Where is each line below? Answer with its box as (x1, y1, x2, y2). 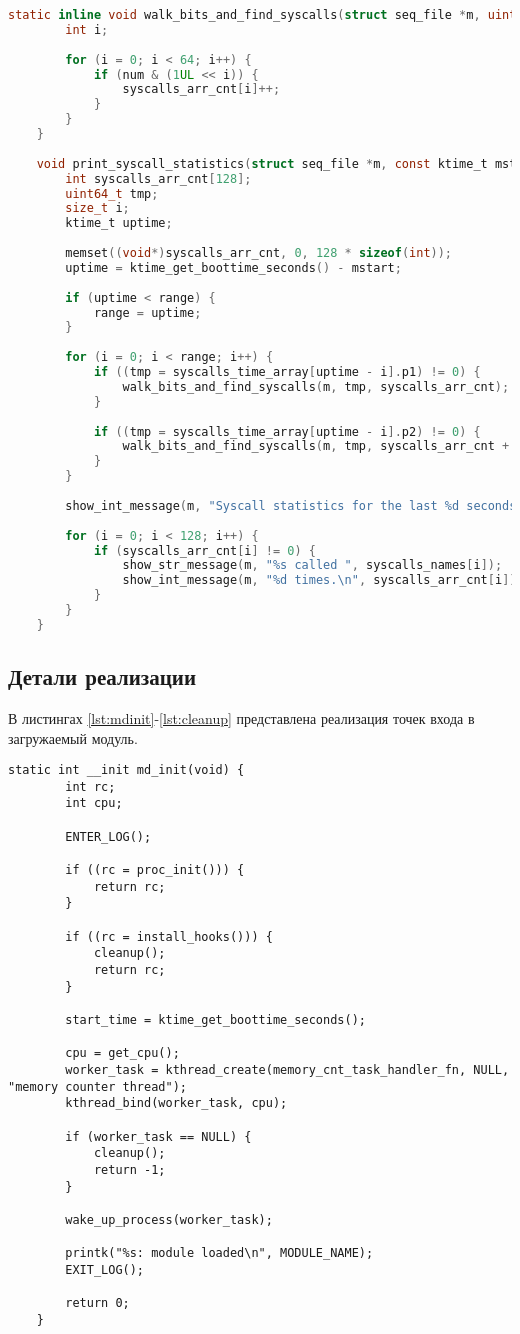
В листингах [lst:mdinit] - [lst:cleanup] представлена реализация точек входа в (8, 707, 475, 728)
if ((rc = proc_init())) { (65, 863, 245, 878)
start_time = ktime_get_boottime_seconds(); (65, 1012, 366, 1027)
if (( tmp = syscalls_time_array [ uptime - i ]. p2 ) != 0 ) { (93, 424, 481, 439)
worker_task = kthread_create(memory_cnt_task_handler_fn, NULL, (65, 1062, 510, 1077)
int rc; (65, 779, 116, 794)
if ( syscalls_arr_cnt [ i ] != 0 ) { (93, 543, 316, 558)
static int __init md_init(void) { (8, 763, 245, 778)
